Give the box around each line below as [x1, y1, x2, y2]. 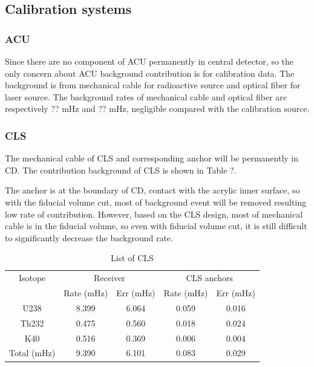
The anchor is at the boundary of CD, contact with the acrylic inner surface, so [5, 184, 300, 196]
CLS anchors [186, 271, 234, 284]
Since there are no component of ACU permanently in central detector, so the [5, 55, 294, 67]
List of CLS [111, 252, 154, 264]
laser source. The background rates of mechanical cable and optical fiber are [5, 90, 287, 103]
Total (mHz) [9, 346, 56, 359]
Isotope [18, 271, 46, 284]
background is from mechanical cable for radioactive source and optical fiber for [5, 79, 301, 91]
